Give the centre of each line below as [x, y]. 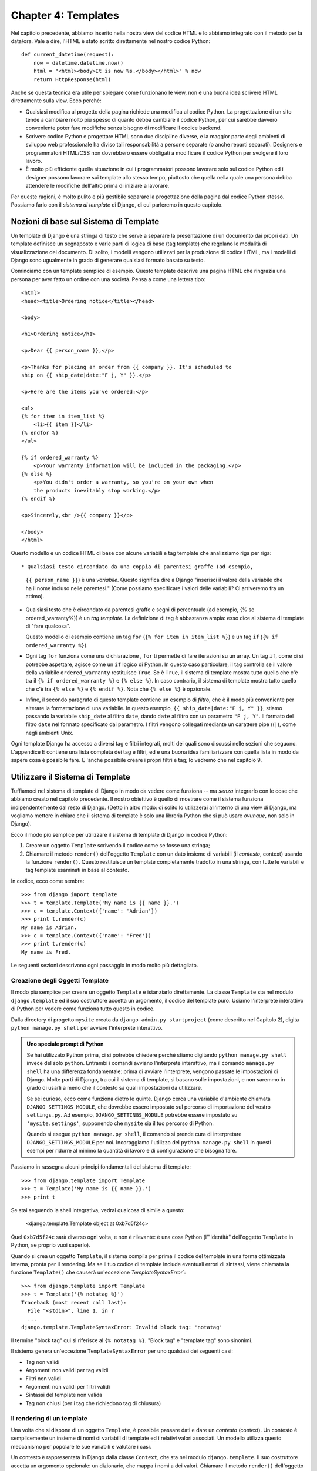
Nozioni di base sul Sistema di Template [85, 222]
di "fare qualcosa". [48, 626]
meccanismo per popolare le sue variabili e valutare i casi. [81, 1446]
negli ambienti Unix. [49, 733]
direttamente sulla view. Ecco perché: [56, 101]
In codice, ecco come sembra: [48, 881]
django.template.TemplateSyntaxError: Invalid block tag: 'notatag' [122, 1327]
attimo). [35, 596]
